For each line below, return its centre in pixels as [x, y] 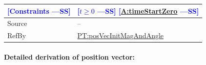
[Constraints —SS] [39, 11]
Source [17, 23]
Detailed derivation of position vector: [70, 56]
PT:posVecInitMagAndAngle [121, 35]
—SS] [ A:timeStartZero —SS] [148, 11]
